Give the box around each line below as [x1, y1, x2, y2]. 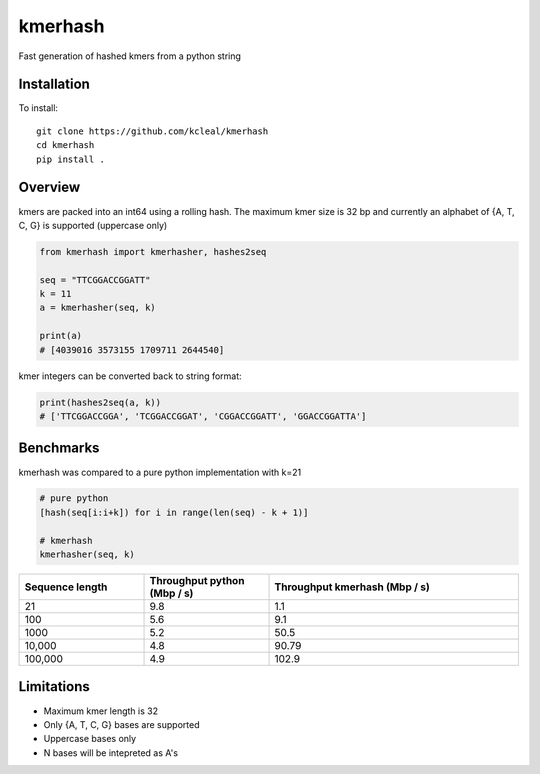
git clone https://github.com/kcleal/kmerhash [36, 125, 269, 137]
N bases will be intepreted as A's [43, 746, 179, 759]
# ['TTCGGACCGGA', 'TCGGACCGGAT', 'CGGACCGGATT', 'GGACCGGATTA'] [39, 411, 367, 422]
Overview [18, 179, 81, 196]
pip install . [36, 153, 105, 165]
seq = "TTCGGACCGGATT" [39, 274, 151, 285]
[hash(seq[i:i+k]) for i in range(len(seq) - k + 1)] [39, 506, 309, 518]
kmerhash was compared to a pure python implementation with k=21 [18, 466, 302, 478]
